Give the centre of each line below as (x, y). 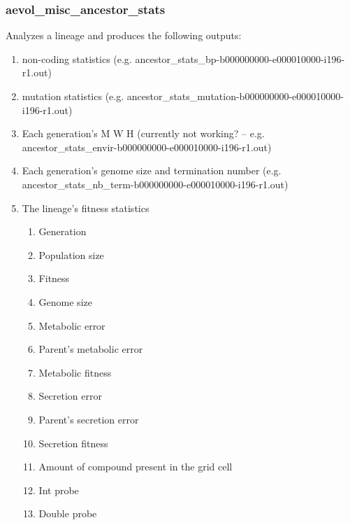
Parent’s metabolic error (91, 349)
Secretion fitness (73, 443)
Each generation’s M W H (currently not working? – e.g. (143, 133)
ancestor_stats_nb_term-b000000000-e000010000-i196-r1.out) (155, 184)
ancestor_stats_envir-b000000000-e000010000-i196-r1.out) (147, 147)
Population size (71, 254)
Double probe (68, 513)
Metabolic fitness (75, 372)
